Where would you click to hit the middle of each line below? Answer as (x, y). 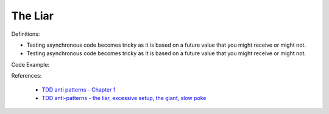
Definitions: (26, 34)
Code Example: (30, 64)
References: (27, 76)
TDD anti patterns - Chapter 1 (79, 89)
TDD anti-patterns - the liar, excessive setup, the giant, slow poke (124, 98)
